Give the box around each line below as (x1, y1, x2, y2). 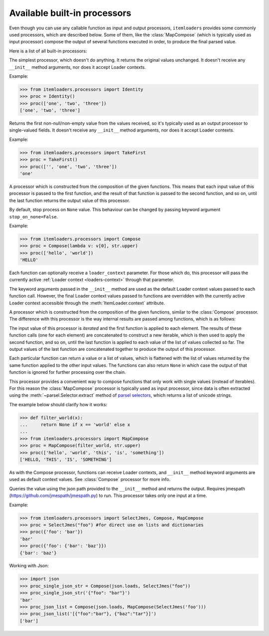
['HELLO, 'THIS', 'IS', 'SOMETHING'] (19, 457, 112, 463)
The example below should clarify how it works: (9, 401, 107, 407)
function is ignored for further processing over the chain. (9, 369, 126, 375)
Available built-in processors (9, 7, 132, 18)
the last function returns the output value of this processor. (9, 197, 131, 203)
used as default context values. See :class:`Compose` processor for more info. (9, 477, 171, 482)
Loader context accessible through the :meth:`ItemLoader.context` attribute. (9, 300, 165, 306)
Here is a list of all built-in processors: (9, 48, 87, 54)
